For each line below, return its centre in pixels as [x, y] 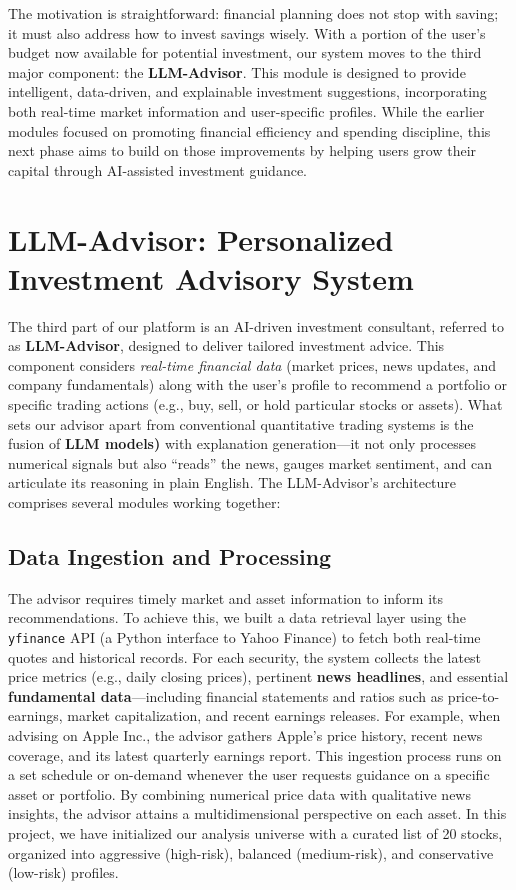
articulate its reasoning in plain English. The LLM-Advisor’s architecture [232, 482]
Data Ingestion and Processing [170, 555]
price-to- [473, 695]
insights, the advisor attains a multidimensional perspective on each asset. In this [257, 813]
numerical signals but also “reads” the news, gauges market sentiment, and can [250, 462]
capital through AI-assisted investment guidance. [158, 169]
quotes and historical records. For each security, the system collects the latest [245, 656]
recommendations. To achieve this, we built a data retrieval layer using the [237, 617]
